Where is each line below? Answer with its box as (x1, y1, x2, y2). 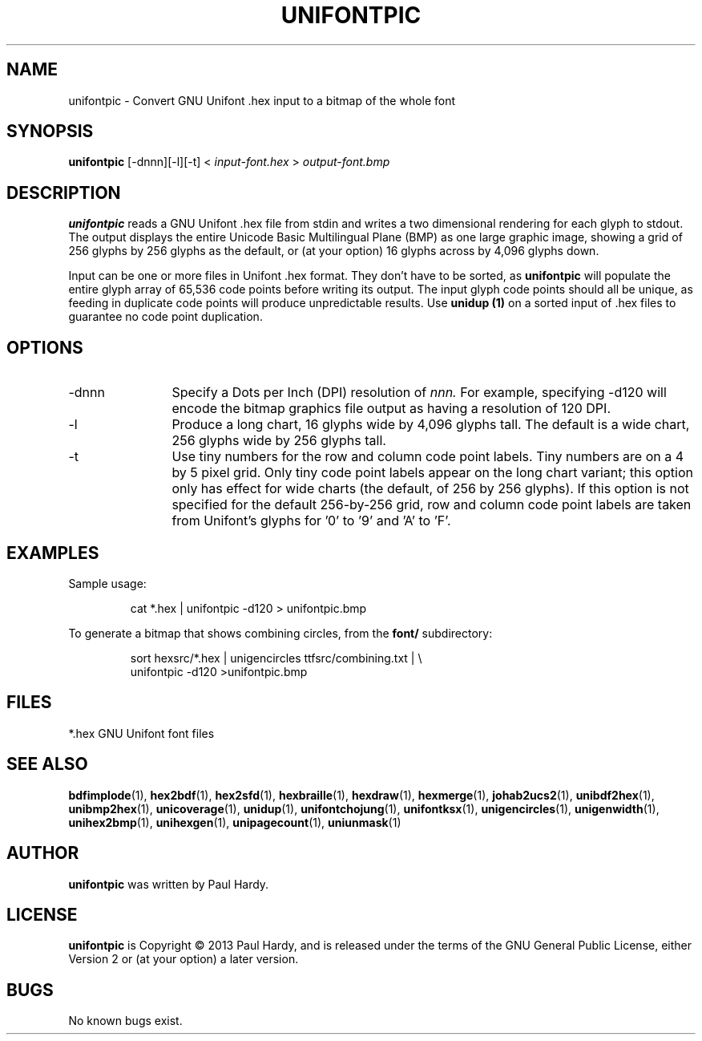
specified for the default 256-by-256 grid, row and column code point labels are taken (171, 496, 692, 513)
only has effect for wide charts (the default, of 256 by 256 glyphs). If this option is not (171, 480, 689, 497)
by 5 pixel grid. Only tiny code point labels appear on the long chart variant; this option (171, 464, 693, 481)
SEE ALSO (6, 754, 88, 775)
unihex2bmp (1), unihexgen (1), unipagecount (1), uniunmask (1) (68, 815, 401, 829)
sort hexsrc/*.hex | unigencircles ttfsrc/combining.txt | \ (130, 650, 422, 665)
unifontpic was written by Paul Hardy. (68, 877, 269, 891)
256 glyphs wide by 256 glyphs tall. (171, 432, 386, 449)
